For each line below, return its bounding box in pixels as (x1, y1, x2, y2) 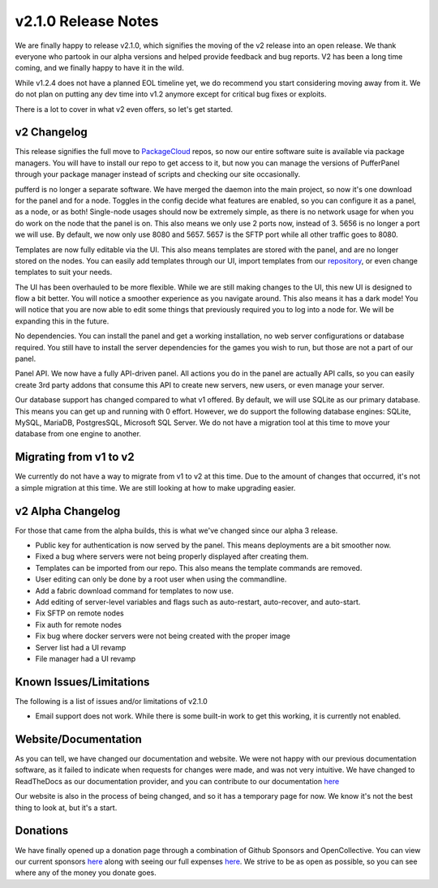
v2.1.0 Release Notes (15, 12, 159, 30)
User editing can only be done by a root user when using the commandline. (35, 574, 287, 584)
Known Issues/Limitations (15, 675, 150, 689)
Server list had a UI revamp (35, 642, 127, 652)
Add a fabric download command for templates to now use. (35, 586, 234, 595)
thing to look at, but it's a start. (15, 803, 118, 813)
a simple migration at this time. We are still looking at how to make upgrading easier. (15, 483, 296, 492)
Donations (15, 824, 69, 838)
